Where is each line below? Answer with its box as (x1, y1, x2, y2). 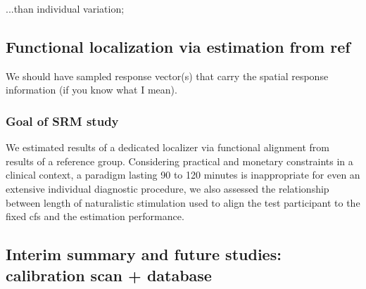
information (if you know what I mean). (6, 82, 177, 97)
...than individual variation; (6, 1, 125, 15)
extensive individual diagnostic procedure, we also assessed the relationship (6, 181, 329, 195)
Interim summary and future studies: (6, 243, 282, 265)
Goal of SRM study (6, 112, 119, 129)
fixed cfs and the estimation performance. (6, 209, 184, 224)
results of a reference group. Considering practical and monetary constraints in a (6, 153, 353, 168)
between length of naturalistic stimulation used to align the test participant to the (6, 195, 360, 210)
